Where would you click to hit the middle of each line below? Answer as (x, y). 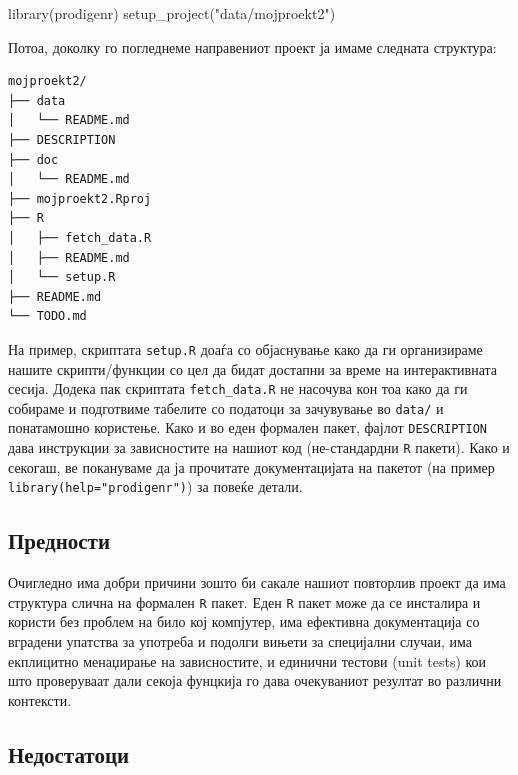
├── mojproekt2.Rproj (80, 198)
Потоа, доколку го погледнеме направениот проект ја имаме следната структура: (252, 46)
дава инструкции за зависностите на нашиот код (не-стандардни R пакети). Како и (259, 447)
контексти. (40, 699)
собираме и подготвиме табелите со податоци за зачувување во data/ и (226, 407)
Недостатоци (69, 753)
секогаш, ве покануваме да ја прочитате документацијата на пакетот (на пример (251, 466)
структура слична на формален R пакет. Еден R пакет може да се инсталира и (244, 601)
